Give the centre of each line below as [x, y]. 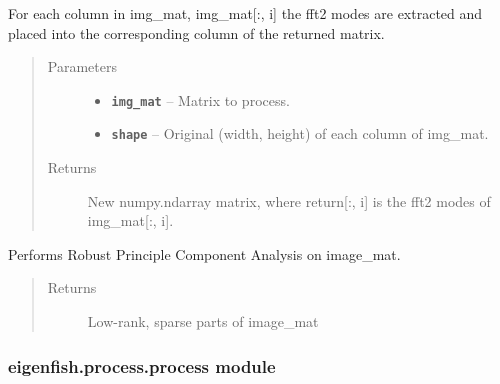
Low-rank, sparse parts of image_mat [203, 321]
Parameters [82, 66]
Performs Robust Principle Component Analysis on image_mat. [204, 253]
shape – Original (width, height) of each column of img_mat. [300, 133]
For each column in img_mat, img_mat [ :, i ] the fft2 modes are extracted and [245, 13]
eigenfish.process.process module [142, 365]
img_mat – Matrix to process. [200, 99]
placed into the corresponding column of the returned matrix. [196, 32]
